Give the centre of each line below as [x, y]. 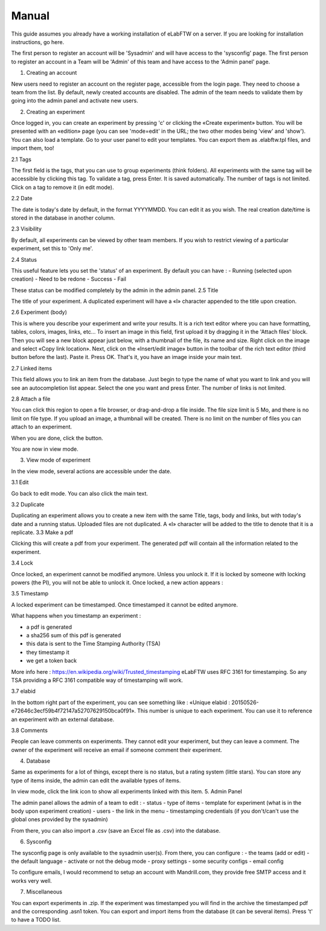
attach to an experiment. [42, 427]
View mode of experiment [58, 460]
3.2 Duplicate [28, 504]
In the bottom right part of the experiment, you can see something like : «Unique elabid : [121, 702]
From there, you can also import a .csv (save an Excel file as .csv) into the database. [116, 830]
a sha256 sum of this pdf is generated [74, 635]
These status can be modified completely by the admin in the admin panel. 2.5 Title [115, 290]
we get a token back [52, 661]
